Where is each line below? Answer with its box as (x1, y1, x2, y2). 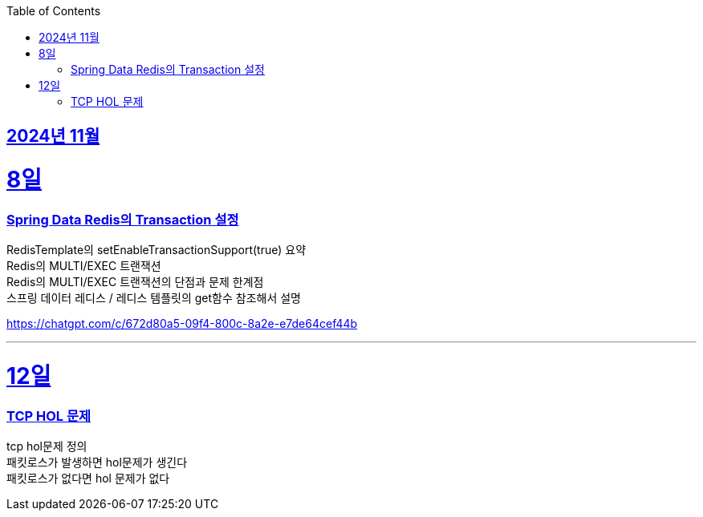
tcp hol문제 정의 (6, 439, 87, 454)
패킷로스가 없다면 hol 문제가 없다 (6, 471, 170, 486)
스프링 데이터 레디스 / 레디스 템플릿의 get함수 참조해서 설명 (6, 291, 301, 305)
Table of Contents (6, 4, 101, 18)
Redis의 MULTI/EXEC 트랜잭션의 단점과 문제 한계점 (6, 275, 264, 289)
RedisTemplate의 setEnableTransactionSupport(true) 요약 (6, 243, 307, 257)
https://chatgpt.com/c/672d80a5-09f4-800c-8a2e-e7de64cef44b (6, 317, 358, 331)
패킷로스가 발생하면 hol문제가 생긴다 (6, 455, 188, 470)
